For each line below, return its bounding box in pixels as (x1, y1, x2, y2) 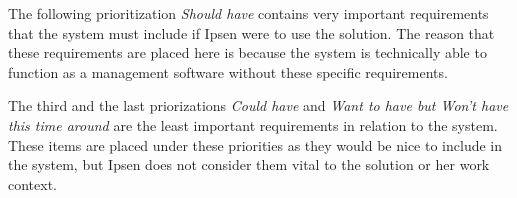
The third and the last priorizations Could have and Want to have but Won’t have (8, 95, 509, 116)
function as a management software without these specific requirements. (8, 61, 448, 82)
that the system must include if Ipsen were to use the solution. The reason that (8, 22, 495, 43)
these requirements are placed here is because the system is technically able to (8, 42, 487, 63)
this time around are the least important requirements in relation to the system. (8, 114, 498, 135)
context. (8, 173, 57, 194)
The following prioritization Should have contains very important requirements (8, 3, 489, 23)
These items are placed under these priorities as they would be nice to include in (8, 134, 503, 155)
